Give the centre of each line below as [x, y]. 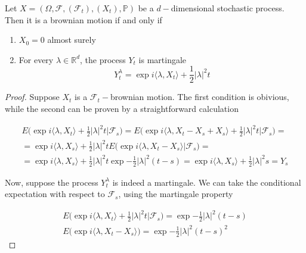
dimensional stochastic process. [228, 8]
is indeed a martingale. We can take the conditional [207, 182]
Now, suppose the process [52, 182]
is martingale [163, 59]
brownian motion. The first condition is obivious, [200, 97]
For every [36, 59]
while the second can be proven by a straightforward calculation [122, 109]
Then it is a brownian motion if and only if [84, 19]
